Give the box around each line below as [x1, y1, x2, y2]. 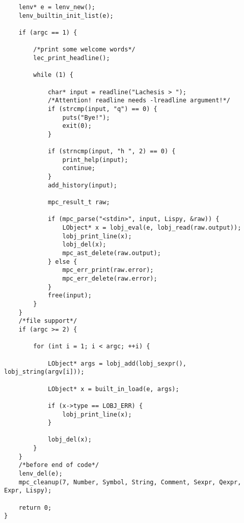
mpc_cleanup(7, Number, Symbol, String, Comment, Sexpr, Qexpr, [18, 478, 241, 486]
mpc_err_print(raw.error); [62, 266, 154, 274]
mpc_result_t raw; [47, 199, 110, 206]
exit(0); [62, 122, 92, 130]
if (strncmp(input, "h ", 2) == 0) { [47, 148, 176, 155]
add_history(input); [47, 181, 117, 189]
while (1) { [33, 71, 74, 79]
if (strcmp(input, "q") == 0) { [47, 105, 157, 113]
